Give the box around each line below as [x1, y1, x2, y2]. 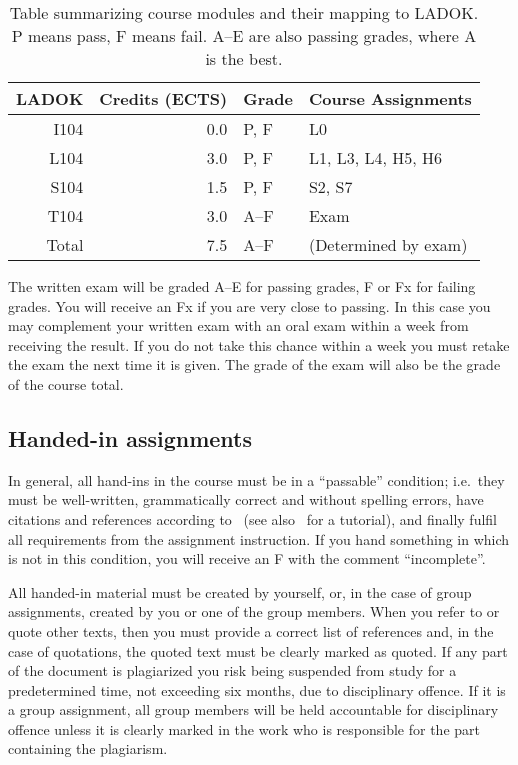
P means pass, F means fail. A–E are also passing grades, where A [11, 24, 477, 47]
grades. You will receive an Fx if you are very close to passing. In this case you [8, 295, 491, 316]
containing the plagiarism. [8, 738, 168, 759]
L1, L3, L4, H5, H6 [308, 146, 443, 169]
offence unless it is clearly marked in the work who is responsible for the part [8, 718, 480, 739]
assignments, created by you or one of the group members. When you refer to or [8, 601, 500, 622]
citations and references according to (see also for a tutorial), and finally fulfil [8, 508, 497, 529]
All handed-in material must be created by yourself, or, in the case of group [8, 581, 472, 602]
